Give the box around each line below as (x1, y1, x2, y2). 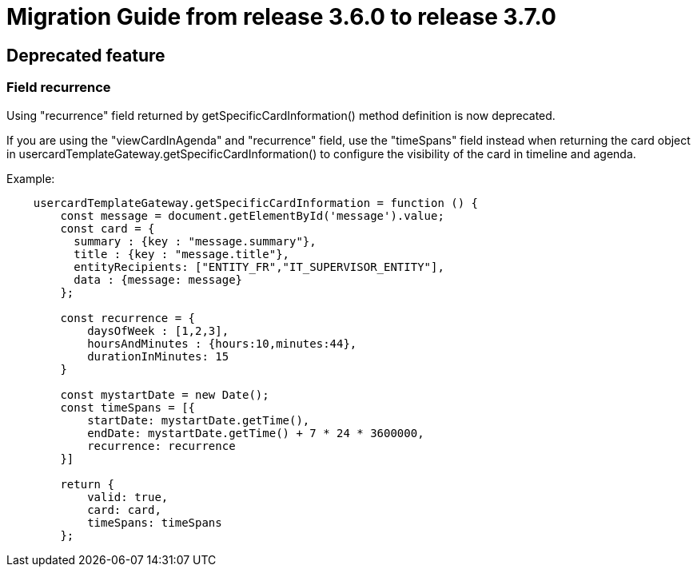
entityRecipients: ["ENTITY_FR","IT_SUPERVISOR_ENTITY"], (74, 260, 444, 273)
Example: (6, 171, 55, 185)
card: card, (87, 503, 161, 516)
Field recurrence (6, 79, 111, 96)
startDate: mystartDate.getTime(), (87, 413, 310, 427)
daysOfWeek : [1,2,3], (87, 324, 229, 337)
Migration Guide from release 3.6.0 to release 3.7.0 (6, 3, 556, 30)
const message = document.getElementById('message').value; (60, 209, 444, 222)
